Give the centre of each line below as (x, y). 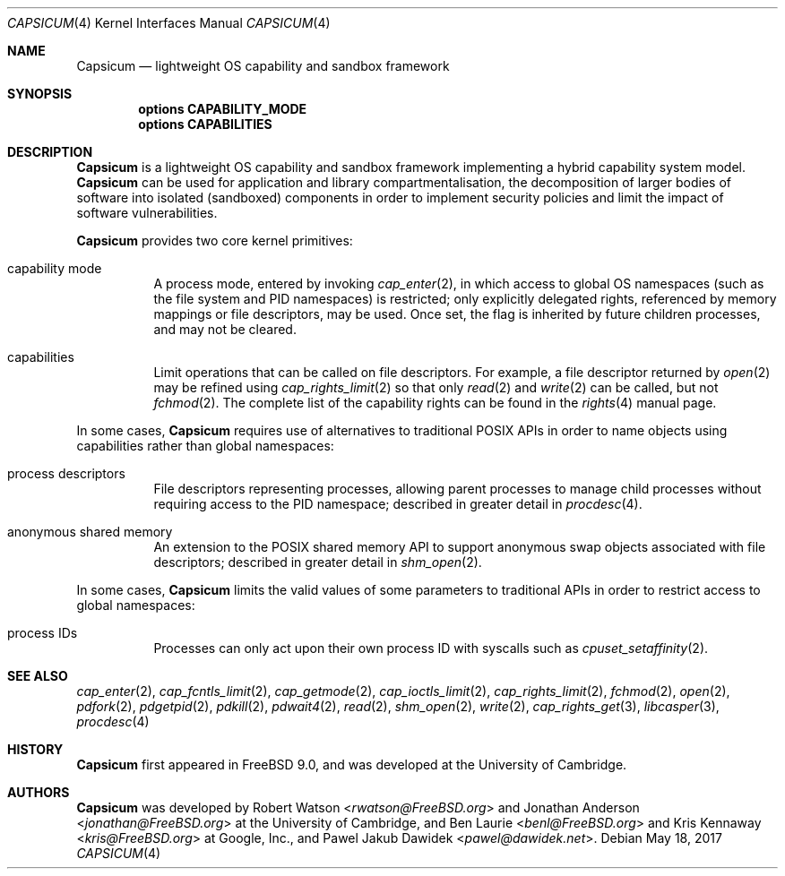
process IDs (43, 633)
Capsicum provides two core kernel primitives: (215, 240)
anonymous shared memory (90, 532)
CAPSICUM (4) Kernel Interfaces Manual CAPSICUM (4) (169, 23)
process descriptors (66, 473)
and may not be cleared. (225, 329)
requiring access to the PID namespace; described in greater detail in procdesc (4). (398, 504)
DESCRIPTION (50, 152)
